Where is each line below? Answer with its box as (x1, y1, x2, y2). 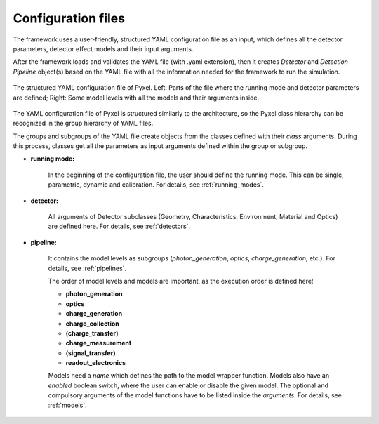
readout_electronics (65, 359, 126, 367)
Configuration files (13, 11, 126, 26)
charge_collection (65, 319, 119, 328)
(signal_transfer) (65, 348, 116, 357)
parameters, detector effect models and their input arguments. (13, 44, 194, 53)
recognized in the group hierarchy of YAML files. (13, 119, 154, 128)
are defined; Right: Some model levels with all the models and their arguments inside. (13, 93, 260, 102)
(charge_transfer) (65, 329, 119, 337)
